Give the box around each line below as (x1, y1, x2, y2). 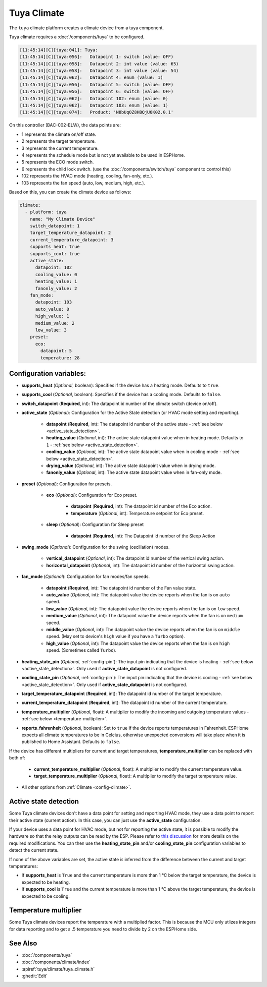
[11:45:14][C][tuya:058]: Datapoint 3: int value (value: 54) (19, 68, 179, 74)
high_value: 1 (35, 313, 69, 319)
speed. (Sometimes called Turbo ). (46, 647, 117, 653)
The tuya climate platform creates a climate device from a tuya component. (9, 25, 164, 31)
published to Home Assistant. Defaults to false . (21, 739, 121, 745)
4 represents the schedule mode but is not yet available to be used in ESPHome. (21, 152, 185, 158)
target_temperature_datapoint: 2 (30, 230, 111, 235)
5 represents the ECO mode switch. (21, 159, 94, 165)
